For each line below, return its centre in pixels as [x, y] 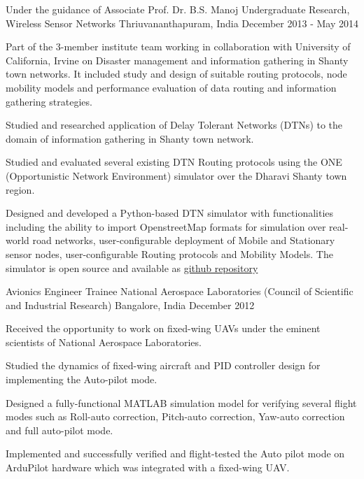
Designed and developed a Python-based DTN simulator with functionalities [170, 213]
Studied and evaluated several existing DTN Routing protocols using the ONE [174, 162]
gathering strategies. [49, 101]
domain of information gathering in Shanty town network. [130, 138]
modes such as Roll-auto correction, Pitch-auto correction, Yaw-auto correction [175, 416]
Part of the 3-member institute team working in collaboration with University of [178, 47]
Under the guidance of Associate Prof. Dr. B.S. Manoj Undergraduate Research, [178, 9]
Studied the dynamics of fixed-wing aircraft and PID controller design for [163, 365]
